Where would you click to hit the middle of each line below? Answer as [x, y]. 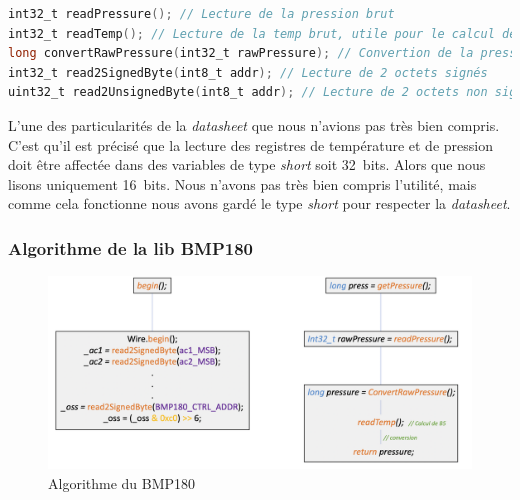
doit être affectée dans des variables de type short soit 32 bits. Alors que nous [247, 164]
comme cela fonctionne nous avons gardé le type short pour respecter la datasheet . [259, 203]
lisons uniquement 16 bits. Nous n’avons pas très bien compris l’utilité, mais [242, 183]
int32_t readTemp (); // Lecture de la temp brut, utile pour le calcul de [262, 33]
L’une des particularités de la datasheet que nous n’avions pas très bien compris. [254, 124]
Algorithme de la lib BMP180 [130, 247]
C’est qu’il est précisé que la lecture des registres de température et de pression [250, 144]
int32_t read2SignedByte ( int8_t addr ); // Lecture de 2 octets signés [248, 72]
